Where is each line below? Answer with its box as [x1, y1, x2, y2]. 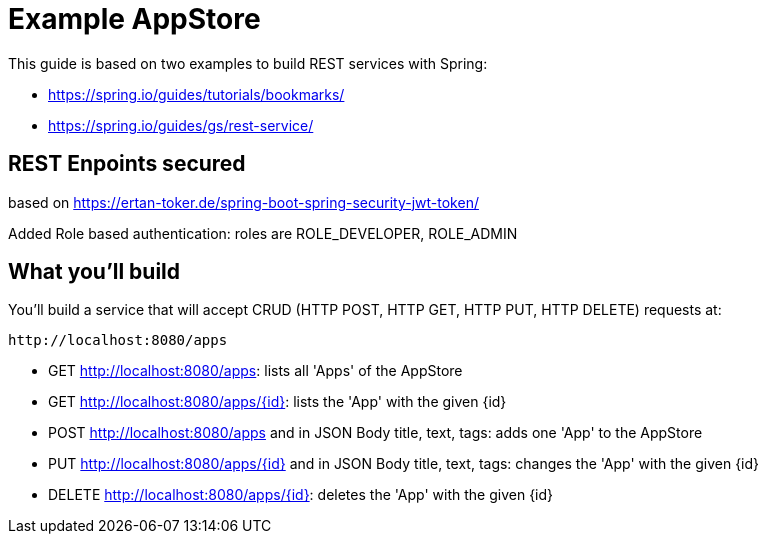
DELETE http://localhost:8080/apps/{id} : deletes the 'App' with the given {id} [48, 486, 554, 504]
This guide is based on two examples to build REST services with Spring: [8, 54, 488, 72]
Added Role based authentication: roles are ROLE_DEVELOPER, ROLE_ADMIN [8, 224, 518, 242]
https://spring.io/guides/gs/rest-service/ [48, 116, 314, 134]
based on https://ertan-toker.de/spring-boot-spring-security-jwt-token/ [8, 193, 479, 211]
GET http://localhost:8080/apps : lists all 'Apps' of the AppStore [48, 362, 463, 380]
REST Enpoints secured [8, 151, 246, 177]
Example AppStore [8, 2, 261, 36]
